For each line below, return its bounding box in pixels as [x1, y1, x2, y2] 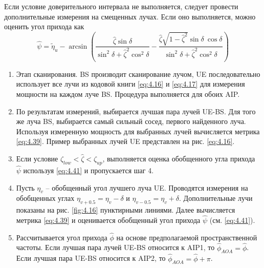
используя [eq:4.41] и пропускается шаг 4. [23, 164, 154, 175]
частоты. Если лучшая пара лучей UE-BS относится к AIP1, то [16, 242, 215, 253]
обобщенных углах [16, 193, 75, 203]
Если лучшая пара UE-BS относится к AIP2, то [16, 253, 166, 263]
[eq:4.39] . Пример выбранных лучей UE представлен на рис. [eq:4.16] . [16, 136, 235, 147]
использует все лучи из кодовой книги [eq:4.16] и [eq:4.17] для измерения [16, 78, 245, 89]
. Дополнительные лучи [179, 193, 253, 203]
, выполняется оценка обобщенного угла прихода [102, 153, 255, 163]
